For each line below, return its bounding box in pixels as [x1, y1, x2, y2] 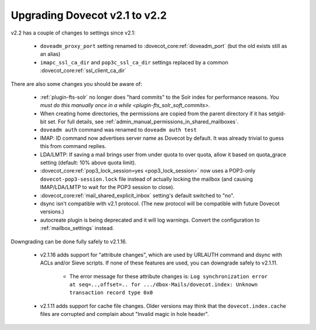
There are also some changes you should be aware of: [11, 80, 143, 87]
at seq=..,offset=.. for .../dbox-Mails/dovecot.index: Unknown [69, 281, 258, 288]
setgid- [268, 110, 286, 117]
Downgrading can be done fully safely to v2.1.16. [11, 238, 127, 245]
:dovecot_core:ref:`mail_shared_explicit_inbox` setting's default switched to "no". [40, 192, 235, 199]
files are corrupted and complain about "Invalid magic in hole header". [40, 311, 209, 318]
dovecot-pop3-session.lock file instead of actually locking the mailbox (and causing [40, 176, 253, 183]
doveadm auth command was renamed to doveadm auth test [40, 126, 197, 133]
